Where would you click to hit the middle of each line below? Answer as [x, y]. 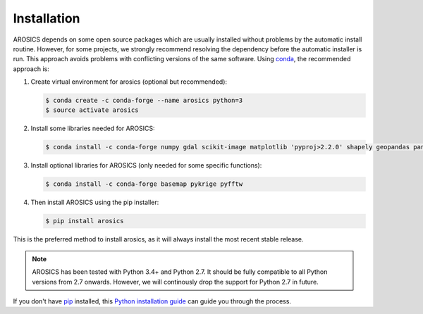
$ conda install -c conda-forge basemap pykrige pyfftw [144, 184]
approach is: [31, 69]
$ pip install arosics [85, 221]
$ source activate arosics [92, 110]
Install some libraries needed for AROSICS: [93, 128]
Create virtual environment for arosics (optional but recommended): [129, 82]
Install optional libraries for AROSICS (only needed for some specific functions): [146, 165]
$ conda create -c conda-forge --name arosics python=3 [144, 101]
